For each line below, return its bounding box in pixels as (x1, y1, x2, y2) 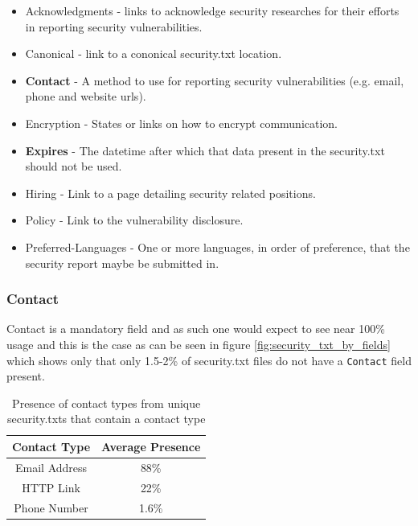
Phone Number (14, 499, 88, 516)
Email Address (15, 458, 88, 475)
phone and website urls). (25, 88, 146, 105)
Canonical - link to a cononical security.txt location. (25, 45, 282, 62)
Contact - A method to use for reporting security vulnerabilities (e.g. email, (25, 72, 404, 88)
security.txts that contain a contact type (7, 410, 206, 427)
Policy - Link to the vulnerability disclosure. (25, 212, 244, 228)
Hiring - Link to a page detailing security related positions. (25, 184, 316, 201)
